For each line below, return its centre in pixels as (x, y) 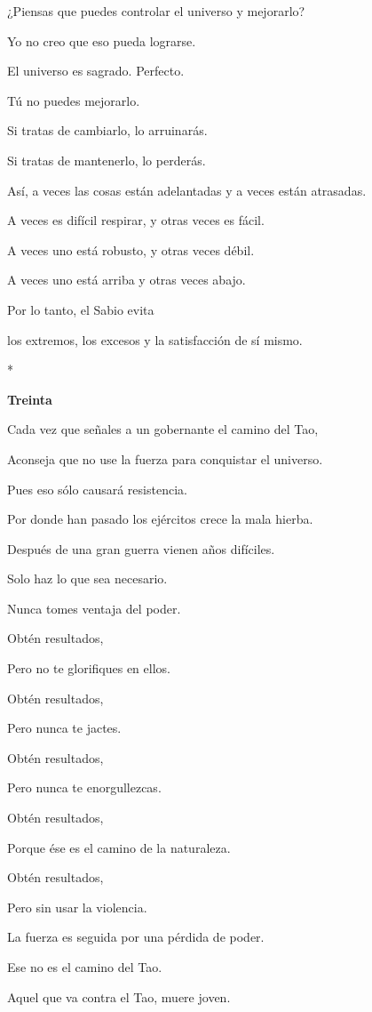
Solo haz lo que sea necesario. (87, 578)
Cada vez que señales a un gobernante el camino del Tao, (163, 429)
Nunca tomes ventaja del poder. (94, 608)
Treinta (30, 399)
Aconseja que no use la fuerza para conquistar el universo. (165, 458)
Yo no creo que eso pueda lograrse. (102, 40)
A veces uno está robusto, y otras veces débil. (131, 249)
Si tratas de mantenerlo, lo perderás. (107, 160)
